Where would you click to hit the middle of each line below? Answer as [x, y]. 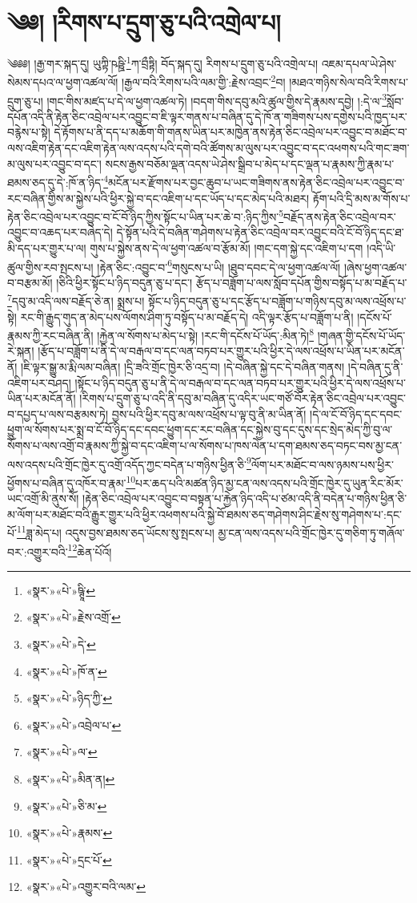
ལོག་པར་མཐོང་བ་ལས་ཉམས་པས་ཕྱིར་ [322, 464]
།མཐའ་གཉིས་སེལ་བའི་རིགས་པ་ [349, 82]
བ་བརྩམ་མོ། [30, 282]
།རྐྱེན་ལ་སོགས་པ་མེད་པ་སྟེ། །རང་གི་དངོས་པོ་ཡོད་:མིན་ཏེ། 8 [206, 334]
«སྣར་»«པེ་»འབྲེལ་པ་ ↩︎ [74, 725]
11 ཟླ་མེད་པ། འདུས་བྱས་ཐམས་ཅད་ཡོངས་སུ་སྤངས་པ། [115, 531]
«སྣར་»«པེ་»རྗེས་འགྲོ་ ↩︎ [73, 617]
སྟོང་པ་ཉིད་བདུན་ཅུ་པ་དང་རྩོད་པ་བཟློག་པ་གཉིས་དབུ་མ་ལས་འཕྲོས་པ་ [277, 301]
